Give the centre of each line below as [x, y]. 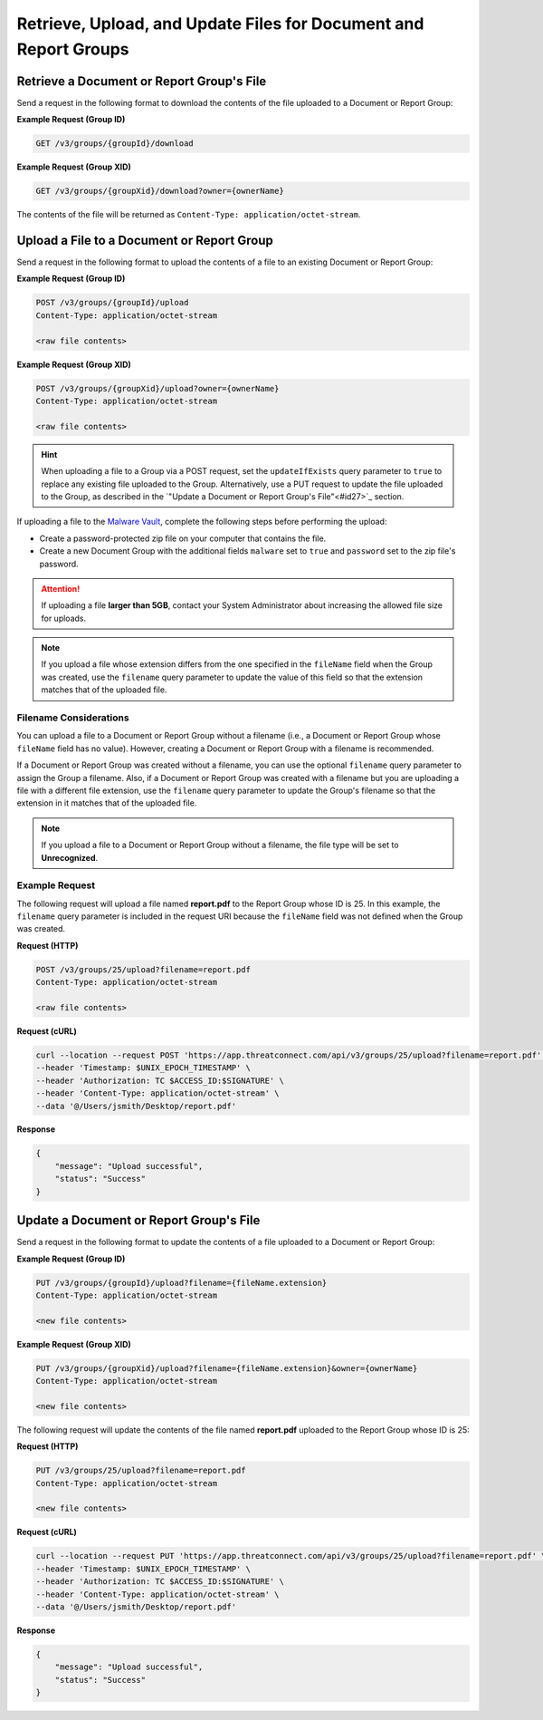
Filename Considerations [73, 718]
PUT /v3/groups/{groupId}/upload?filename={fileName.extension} [181, 1283]
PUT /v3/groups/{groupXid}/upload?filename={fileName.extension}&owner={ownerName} [227, 1368]
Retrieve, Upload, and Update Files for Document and [220, 24]
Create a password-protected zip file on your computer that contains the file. [183, 538]
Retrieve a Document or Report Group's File [142, 81]
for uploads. [64, 618]
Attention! [61, 588]
